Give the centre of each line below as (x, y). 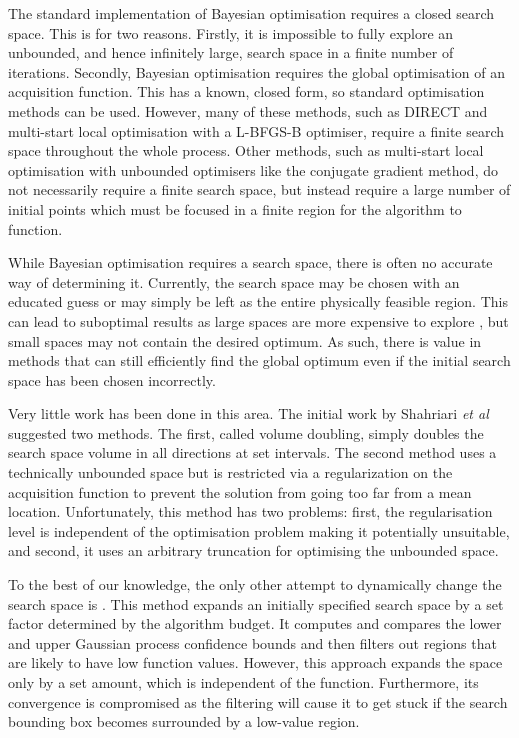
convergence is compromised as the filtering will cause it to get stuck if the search (258, 701)
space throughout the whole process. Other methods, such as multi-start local (246, 150)
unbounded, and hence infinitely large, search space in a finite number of (231, 52)
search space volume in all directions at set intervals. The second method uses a (252, 452)
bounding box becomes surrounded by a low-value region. (184, 721)
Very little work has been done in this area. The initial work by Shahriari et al (248, 413)
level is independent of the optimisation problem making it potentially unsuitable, (259, 530)
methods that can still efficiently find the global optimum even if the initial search (259, 360)
